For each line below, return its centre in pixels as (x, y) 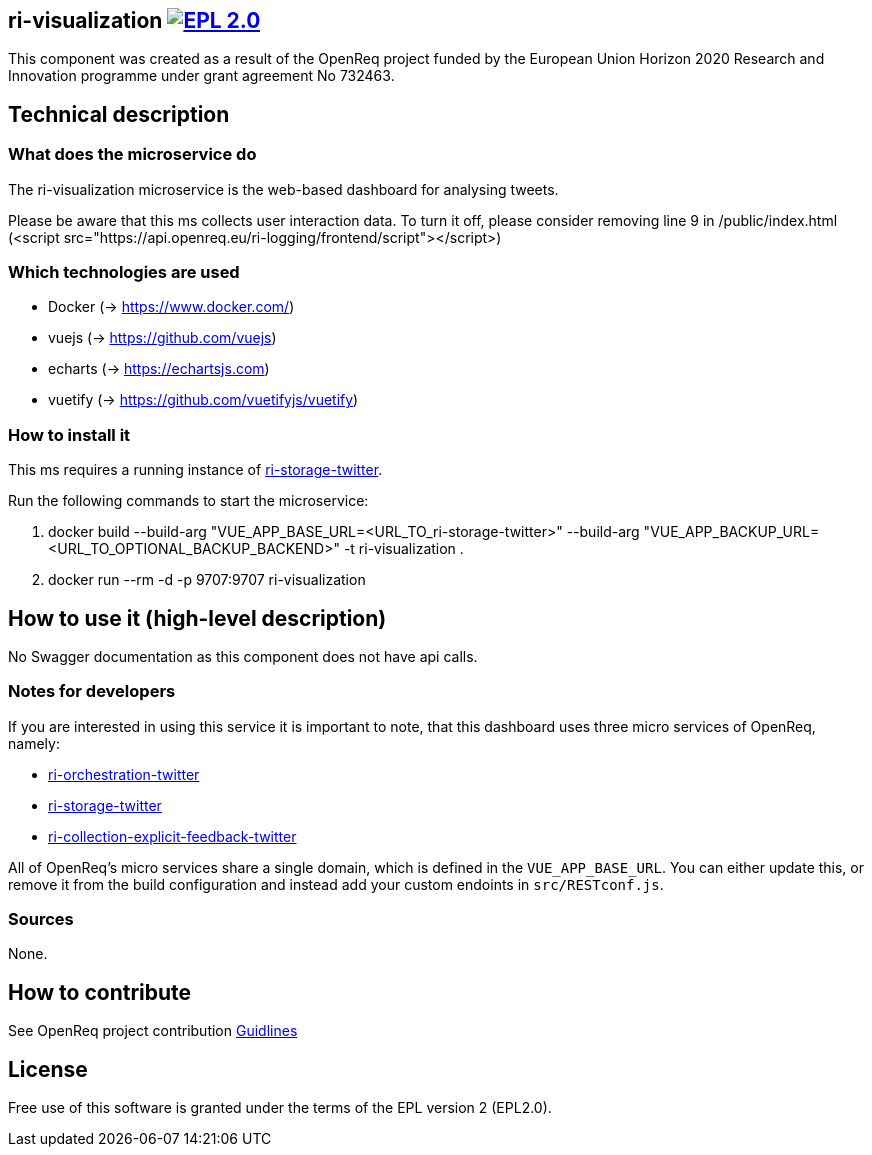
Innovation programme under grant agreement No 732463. (201, 76)
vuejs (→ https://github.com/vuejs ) (162, 338)
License (48, 1069)
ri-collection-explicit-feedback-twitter (172, 836)
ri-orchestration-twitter (124, 774)
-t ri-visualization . (403, 549)
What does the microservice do (132, 154)
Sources (41, 919)
